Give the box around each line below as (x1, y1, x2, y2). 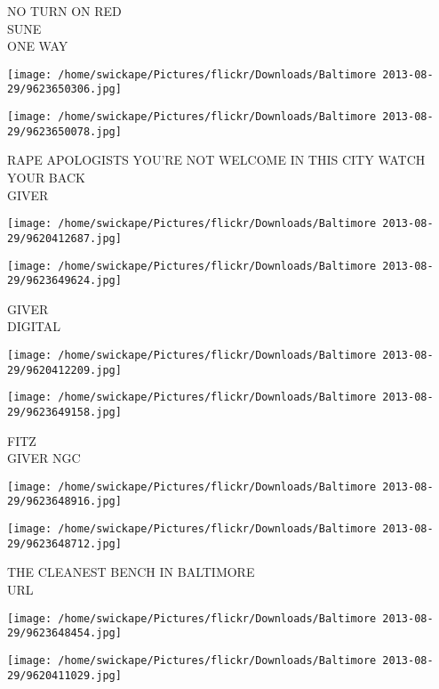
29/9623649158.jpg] (7, 405, 122, 418)
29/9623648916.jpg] (7, 495, 122, 508)
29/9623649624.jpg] (7, 274, 122, 288)
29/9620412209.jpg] (7, 363, 122, 377)
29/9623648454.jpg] (7, 627, 122, 640)
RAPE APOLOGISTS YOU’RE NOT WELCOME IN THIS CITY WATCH (7, 150, 426, 169)
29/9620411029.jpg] (7, 669, 122, 682)
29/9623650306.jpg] (7, 83, 122, 96)
